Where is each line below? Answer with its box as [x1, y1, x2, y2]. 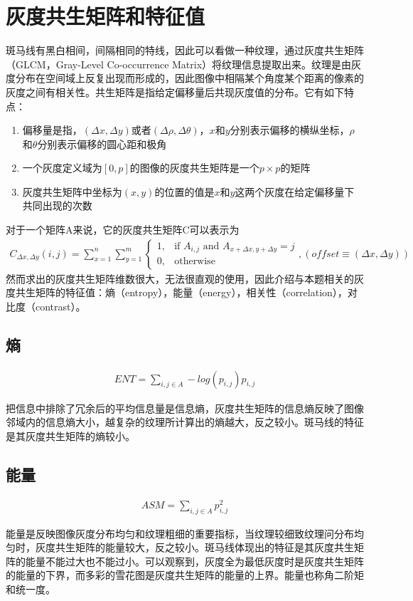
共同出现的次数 [22, 198, 92, 213]
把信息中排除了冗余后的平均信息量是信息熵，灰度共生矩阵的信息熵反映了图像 [6, 400, 364, 415]
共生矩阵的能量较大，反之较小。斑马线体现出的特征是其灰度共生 [55, 540, 354, 555]
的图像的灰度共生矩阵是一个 [129, 160, 259, 175]
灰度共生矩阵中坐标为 [22, 184, 122, 199]
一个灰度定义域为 [22, 160, 102, 175]
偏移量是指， [22, 122, 82, 137]
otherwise [174, 256, 215, 267]
